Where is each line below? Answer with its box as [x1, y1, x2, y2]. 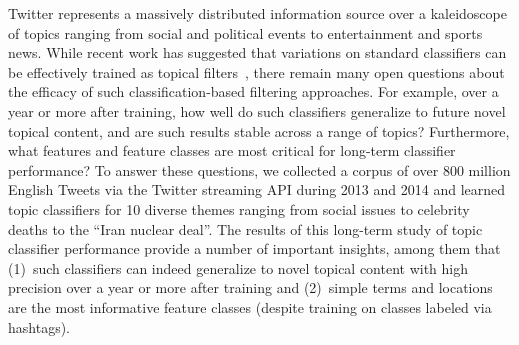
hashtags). [8, 316, 70, 337]
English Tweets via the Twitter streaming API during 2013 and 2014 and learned [8, 179, 506, 200]
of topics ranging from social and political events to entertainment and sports [8, 22, 483, 43]
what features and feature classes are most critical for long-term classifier [8, 140, 456, 161]
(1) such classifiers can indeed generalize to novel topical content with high [8, 257, 469, 278]
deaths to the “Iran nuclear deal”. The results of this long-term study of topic [8, 218, 483, 239]
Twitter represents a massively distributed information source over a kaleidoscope [8, 3, 507, 23]
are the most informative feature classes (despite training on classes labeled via [8, 296, 492, 317]
